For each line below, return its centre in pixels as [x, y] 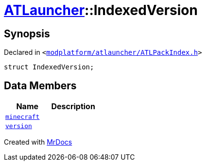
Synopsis [27, 33]
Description [73, 107]
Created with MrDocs [38, 142]
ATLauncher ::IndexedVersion [101, 10]
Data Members [40, 85]
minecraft [23, 117]
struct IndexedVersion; [49, 67]
